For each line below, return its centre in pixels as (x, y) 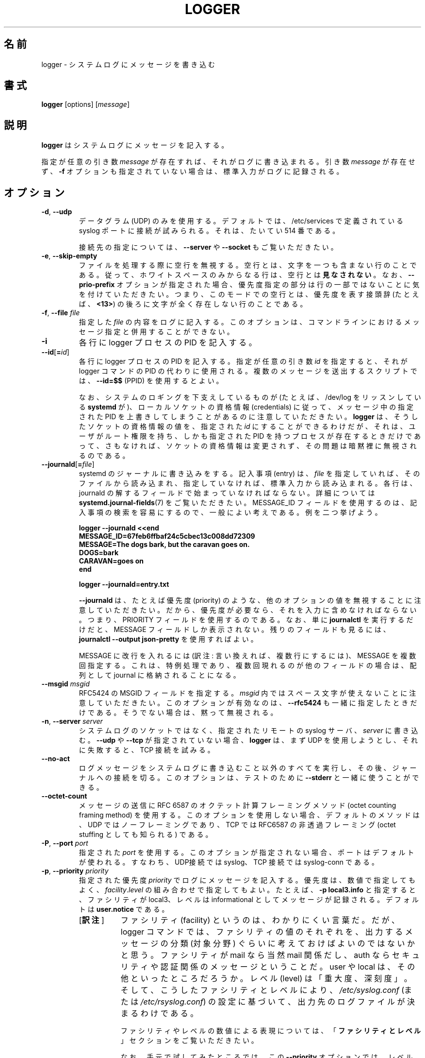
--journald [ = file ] (68, 464)
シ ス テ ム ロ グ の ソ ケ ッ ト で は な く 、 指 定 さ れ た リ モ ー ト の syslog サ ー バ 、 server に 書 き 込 (248, 731)
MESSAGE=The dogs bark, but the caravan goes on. (164, 545)
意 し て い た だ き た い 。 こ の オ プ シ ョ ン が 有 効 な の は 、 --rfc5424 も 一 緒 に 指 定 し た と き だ (248, 703)
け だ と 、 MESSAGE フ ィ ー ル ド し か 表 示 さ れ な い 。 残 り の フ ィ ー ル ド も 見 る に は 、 (234, 630)
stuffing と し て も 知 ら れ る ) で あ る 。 (146, 835)
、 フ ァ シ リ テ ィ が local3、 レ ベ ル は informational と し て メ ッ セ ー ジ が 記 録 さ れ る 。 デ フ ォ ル (249, 900)
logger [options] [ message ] (85, 104)
